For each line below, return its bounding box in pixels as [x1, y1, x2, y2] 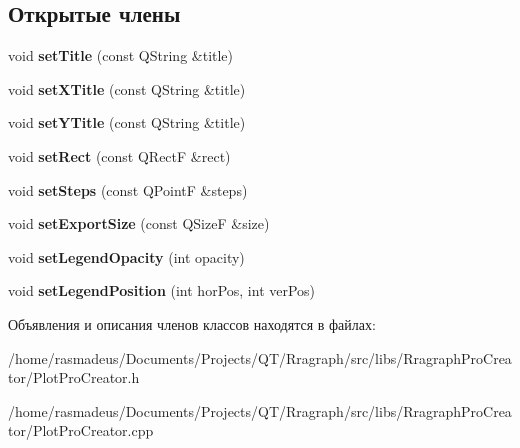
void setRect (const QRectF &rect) [8, 145, 231, 166]
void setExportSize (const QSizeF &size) [8, 213, 270, 234]
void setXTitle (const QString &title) [8, 78, 246, 99]
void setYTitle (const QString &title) [8, 112, 246, 133]
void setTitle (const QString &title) [8, 45, 234, 66]
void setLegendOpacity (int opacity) [8, 246, 245, 267]
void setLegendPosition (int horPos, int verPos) [8, 280, 316, 301]
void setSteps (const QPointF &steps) [8, 179, 248, 200]
